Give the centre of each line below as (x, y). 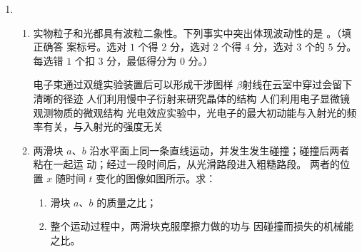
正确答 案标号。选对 (80, 47)
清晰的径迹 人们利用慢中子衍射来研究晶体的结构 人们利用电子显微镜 (191, 98)
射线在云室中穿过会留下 (297, 84)
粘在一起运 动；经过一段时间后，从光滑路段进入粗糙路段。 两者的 (186, 164)
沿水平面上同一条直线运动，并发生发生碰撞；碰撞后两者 (220, 150)
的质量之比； (127, 202)
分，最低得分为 (142, 60)
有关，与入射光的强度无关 (103, 126)
